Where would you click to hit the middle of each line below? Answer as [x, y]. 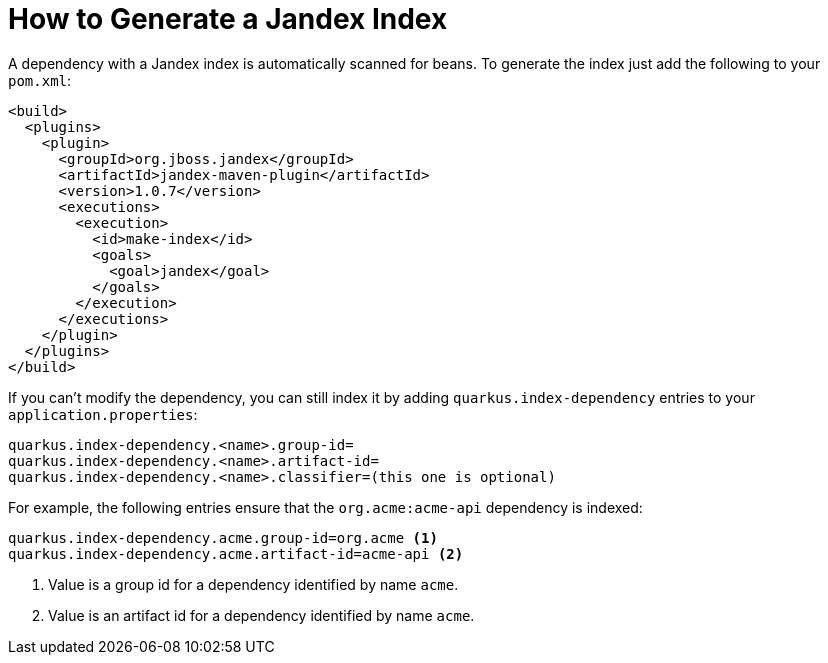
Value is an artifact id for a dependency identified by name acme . [261, 615]
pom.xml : [40, 80]
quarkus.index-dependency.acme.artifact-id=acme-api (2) [236, 553]
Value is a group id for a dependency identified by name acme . [253, 584]
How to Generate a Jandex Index [228, 19]
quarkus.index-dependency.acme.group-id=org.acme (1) [223, 537]
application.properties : [103, 414]
